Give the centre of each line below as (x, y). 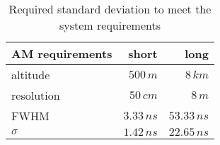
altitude (31, 75)
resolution (36, 95)
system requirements (110, 25)
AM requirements (62, 53)
